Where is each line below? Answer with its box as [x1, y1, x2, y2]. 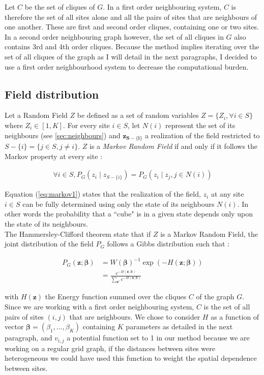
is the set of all [203, 301, 250, 312]
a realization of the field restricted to [145, 130, 260, 140]
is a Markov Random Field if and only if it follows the [89, 141, 258, 151]
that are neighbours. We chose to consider [69, 311, 200, 322]
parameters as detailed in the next [126, 321, 233, 332]
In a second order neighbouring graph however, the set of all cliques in [5, 31, 224, 42]
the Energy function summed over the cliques [45, 291, 187, 302]
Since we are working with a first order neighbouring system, [5, 301, 194, 312]
